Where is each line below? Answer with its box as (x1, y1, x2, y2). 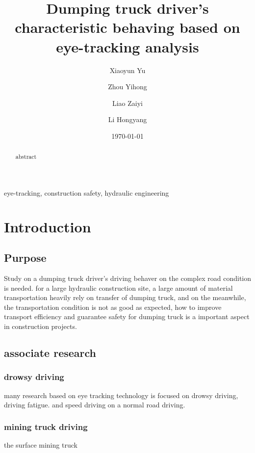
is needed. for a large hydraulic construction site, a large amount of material (4, 282, 233, 293)
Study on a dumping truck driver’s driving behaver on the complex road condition (4, 273, 251, 283)
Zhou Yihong (108, 81, 147, 92)
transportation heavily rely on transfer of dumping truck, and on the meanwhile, (4, 292, 246, 302)
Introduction (4, 216, 91, 236)
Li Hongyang (108, 114, 147, 125)
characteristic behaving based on (15, 17, 240, 37)
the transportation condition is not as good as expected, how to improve (4, 302, 222, 312)
